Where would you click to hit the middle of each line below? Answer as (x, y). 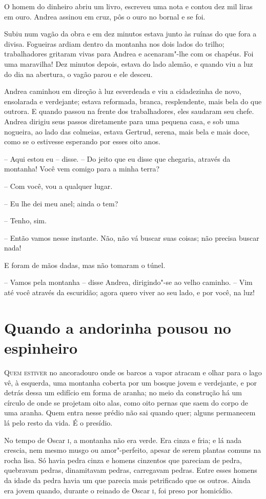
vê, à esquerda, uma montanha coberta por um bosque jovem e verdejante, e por (131, 382)
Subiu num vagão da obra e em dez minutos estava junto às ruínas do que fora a (130, 34)
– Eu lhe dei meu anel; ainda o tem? (61, 203)
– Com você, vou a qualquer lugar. (58, 186)
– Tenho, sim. (25, 220)
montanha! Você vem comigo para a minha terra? (82, 169)
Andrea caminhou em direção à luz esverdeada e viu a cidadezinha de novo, (123, 91)
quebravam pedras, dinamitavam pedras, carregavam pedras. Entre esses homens (131, 470)
